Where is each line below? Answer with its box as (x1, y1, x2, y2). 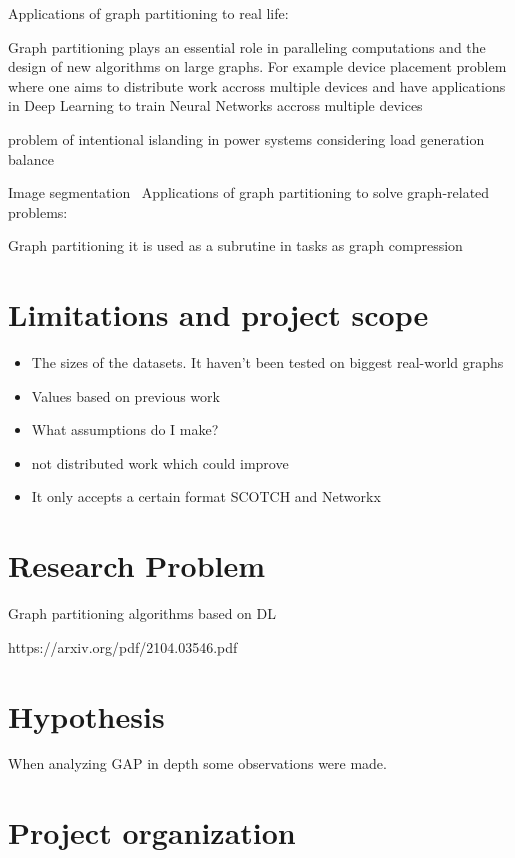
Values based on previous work (31, 385, 220, 406)
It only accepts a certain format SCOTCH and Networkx (31, 486, 381, 507)
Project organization (8, 812, 296, 853)
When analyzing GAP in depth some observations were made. (8, 753, 387, 774)
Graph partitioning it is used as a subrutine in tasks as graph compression (8, 235, 463, 256)
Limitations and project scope (8, 294, 429, 335)
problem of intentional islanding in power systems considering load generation (8, 128, 485, 149)
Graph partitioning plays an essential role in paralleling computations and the (8, 36, 486, 57)
